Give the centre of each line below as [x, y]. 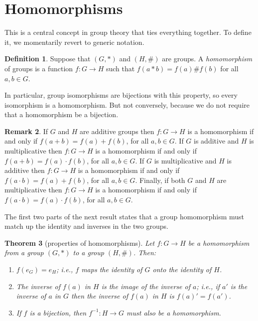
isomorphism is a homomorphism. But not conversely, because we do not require [127, 104]
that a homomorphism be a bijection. [62, 114]
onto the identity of [182, 269]
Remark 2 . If [26, 131]
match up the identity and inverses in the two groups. [86, 226]
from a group [24, 252]
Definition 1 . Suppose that [48, 59]
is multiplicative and [185, 160]
